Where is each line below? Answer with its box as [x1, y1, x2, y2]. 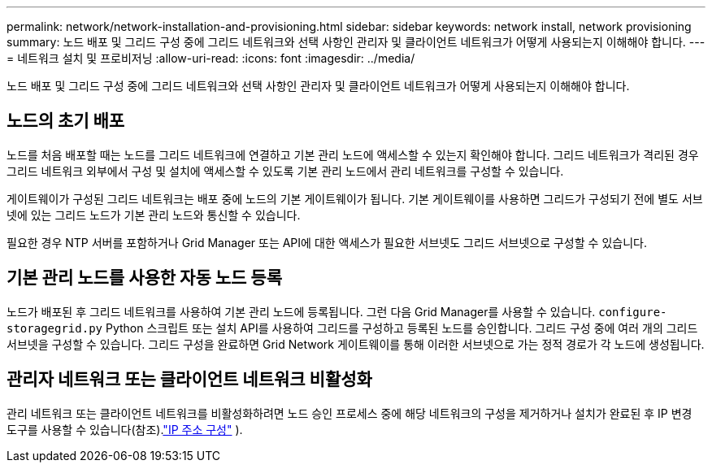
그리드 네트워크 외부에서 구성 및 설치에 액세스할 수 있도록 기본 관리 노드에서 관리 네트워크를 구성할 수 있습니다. [7, 163, 564, 178]
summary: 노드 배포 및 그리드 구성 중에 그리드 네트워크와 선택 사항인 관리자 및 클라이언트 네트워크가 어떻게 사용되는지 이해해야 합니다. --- [7, 35, 705, 49]
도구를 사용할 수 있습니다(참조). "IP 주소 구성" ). [7, 422, 243, 436]
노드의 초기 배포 [7, 111, 125, 132]
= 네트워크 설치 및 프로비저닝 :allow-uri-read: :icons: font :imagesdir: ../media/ [7, 51, 415, 65]
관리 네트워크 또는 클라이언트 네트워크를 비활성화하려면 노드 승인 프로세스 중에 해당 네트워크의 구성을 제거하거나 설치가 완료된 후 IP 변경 [7, 406, 692, 420]
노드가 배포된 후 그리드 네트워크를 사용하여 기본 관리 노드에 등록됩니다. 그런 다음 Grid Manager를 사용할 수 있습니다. [7, 304, 596, 319]
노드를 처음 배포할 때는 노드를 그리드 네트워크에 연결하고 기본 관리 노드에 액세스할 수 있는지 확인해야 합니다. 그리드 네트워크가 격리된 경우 [7, 147, 699, 162]
